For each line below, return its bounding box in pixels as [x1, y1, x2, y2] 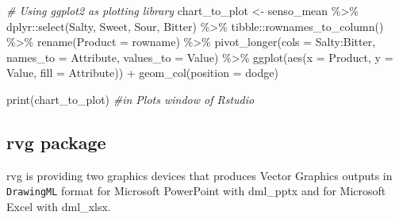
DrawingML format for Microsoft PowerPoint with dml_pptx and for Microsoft [6, 182, 386, 199]
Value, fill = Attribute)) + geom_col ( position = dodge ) [6, 64, 278, 81]
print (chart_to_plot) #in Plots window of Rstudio [6, 90, 255, 107]
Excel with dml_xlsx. [6, 198, 111, 215]
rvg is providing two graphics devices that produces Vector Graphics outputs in [6, 167, 393, 183]
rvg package [6, 129, 106, 154]
